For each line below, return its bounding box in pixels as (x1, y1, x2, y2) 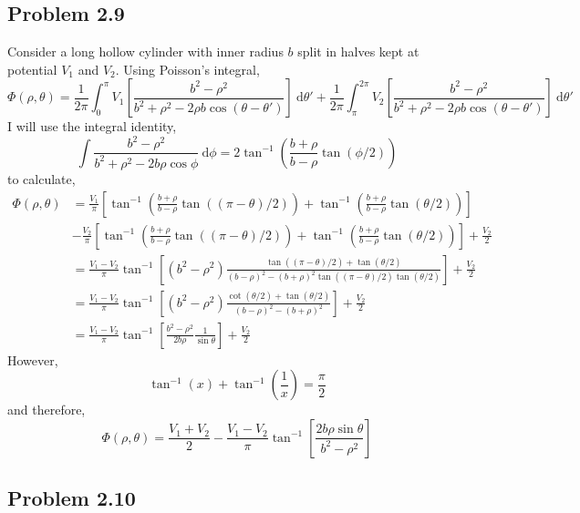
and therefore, (7, 400, 86, 419)
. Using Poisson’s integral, (115, 59, 260, 78)
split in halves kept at (297, 42, 419, 61)
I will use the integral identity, (7, 117, 177, 136)
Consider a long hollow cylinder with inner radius (7, 42, 284, 61)
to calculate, (7, 169, 76, 188)
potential (7, 59, 57, 78)
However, (7, 350, 58, 369)
